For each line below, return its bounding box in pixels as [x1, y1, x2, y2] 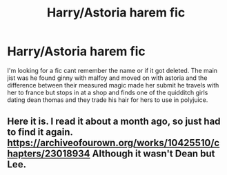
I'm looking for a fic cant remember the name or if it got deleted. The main [7, 66, 218, 74]
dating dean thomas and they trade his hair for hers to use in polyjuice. [7, 95, 208, 104]
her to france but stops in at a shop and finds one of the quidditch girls [7, 88, 208, 96]
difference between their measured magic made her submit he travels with [7, 81, 219, 89]
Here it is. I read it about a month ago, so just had [7, 116, 221, 127]
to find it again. [7, 126, 73, 138]
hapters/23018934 [7, 148, 91, 160]
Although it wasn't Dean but [92, 148, 215, 160]
